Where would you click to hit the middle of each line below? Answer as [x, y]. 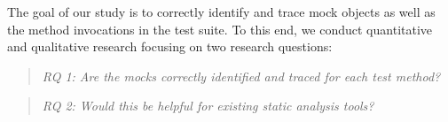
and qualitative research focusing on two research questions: [170, 46]
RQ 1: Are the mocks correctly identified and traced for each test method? [241, 76]
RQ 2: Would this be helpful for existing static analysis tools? [208, 106]
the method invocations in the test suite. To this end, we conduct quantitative [220, 29]
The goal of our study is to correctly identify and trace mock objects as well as [221, 11]
